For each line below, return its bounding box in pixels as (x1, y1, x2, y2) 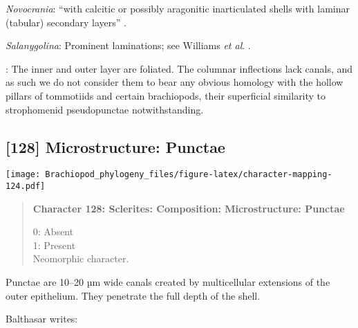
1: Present (32, 237, 76, 252)
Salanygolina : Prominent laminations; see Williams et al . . (6, 38, 251, 53)
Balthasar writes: (6, 311, 78, 326)
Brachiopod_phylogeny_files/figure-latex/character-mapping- (45, 170, 332, 180)
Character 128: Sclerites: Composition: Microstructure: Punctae (32, 201, 345, 215)
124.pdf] (6, 181, 46, 192)
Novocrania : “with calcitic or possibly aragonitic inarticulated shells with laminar (6, 1, 350, 15)
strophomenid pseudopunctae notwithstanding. (6, 102, 204, 116)
